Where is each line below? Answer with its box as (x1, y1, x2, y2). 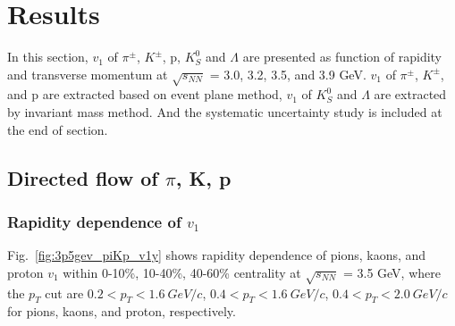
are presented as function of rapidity (242, 47, 442, 66)
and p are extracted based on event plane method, (7, 85, 282, 104)
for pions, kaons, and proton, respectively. (7, 302, 236, 321)
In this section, (7, 47, 88, 66)
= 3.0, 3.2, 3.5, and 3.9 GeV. (209, 64, 367, 83)
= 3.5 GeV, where (342, 263, 441, 281)
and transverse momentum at (7, 64, 168, 83)
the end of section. (7, 120, 108, 138)
